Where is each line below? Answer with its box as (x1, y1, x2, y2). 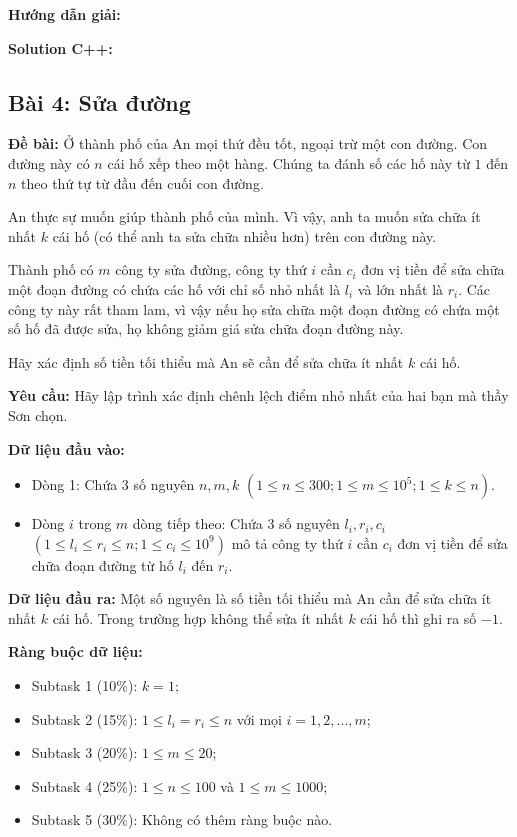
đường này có (8, 152, 90, 173)
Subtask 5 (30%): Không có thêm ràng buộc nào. (31, 809, 333, 830)
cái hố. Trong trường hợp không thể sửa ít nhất (52, 607, 344, 628)
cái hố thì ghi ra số (360, 607, 477, 628)
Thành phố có (8, 259, 94, 280)
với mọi (236, 708, 282, 729)
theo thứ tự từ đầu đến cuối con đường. (21, 172, 264, 193)
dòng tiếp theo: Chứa (132, 513, 263, 534)
